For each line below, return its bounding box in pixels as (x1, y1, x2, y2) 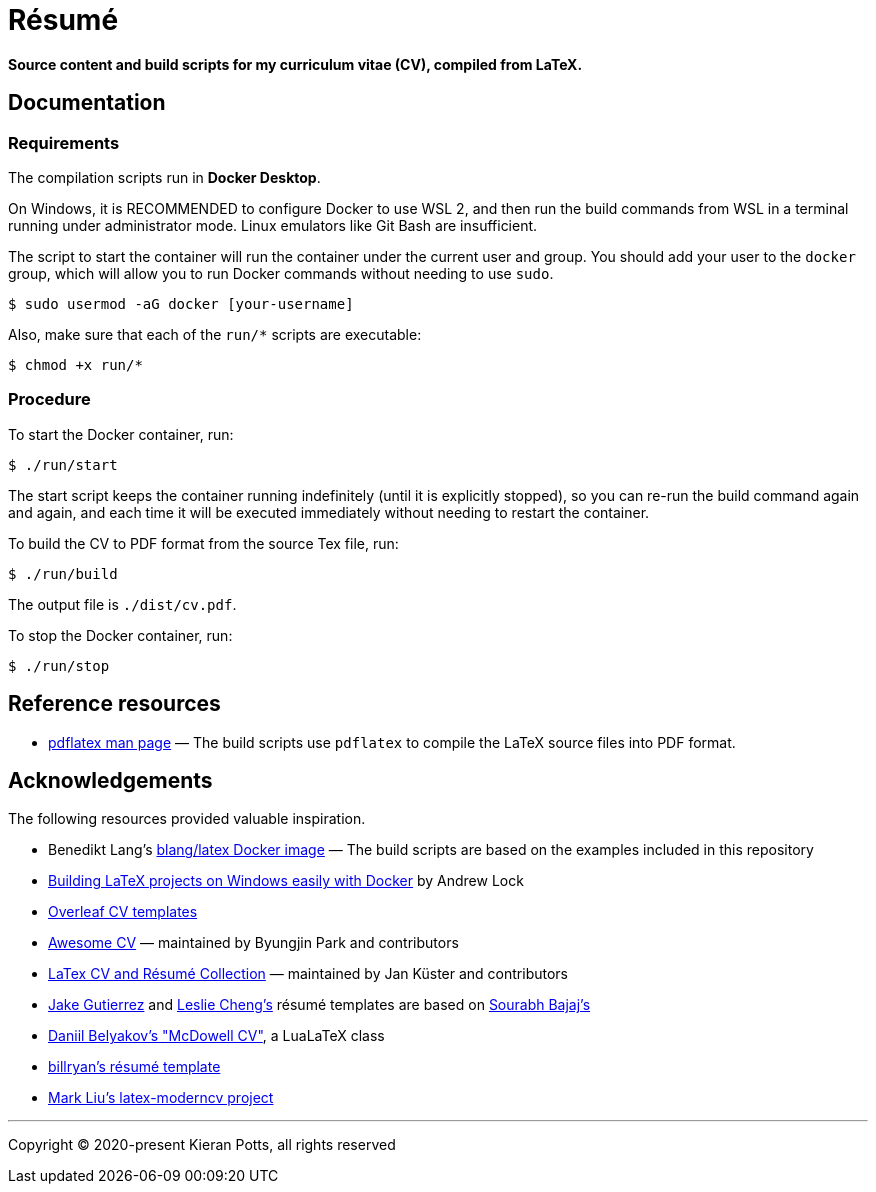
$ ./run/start (8, 456, 118, 473)
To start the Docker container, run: (8, 425, 234, 443)
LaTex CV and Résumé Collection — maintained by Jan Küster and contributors (48, 965, 568, 983)
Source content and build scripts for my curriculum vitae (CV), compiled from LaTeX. (8, 55, 583, 73)
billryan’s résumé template (48, 1058, 221, 1076)
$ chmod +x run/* (8, 356, 143, 373)
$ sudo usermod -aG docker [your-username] (8, 295, 354, 312)
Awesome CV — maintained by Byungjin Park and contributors (48, 934, 459, 952)
